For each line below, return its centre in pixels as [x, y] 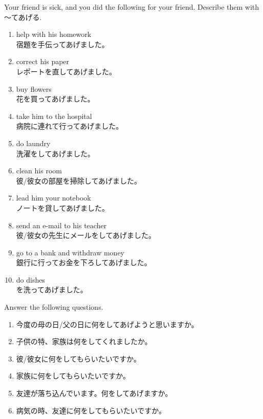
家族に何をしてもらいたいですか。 [73, 376]
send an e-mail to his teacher [61, 225]
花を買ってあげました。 [55, 99]
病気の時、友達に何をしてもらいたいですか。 [91, 410]
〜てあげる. [23, 17]
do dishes [30, 279]
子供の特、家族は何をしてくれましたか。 [84, 341]
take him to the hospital [54, 116]
